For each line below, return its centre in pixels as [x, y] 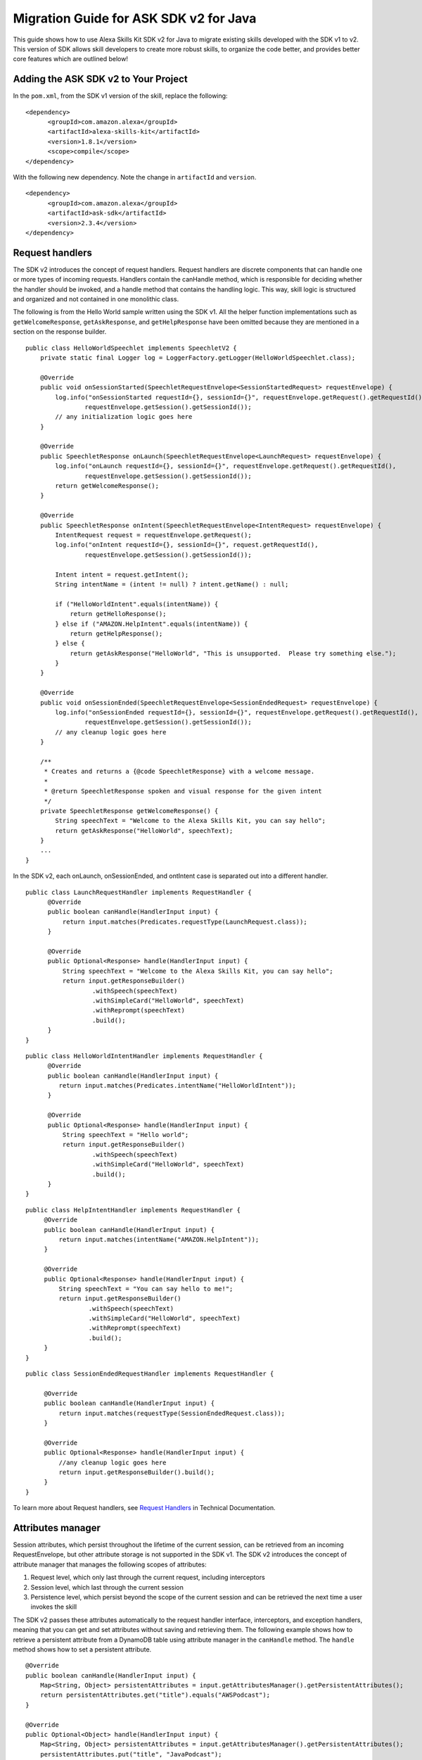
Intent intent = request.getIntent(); [122, 574]
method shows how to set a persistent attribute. [82, 1649]
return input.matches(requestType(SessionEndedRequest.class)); [172, 1413]
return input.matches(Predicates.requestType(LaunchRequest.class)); [185, 922]
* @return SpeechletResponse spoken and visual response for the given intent [183, 791]
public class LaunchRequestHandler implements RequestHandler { [139, 892]
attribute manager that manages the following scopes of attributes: [110, 1564]
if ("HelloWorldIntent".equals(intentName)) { [137, 604]
